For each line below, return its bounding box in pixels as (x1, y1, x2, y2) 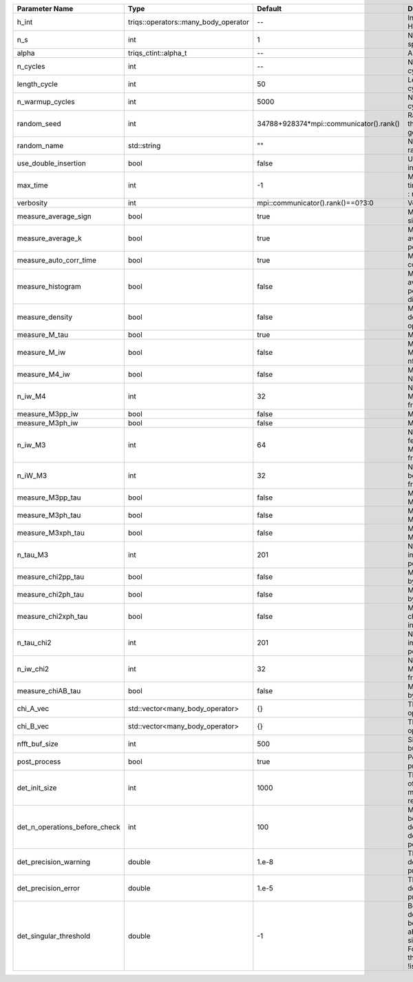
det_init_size (17, 783, 57, 792)
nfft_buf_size (17, 739, 59, 748)
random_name (17, 141, 64, 150)
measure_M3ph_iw (17, 418, 78, 427)
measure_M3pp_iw (17, 409, 78, 418)
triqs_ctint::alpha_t (127, 48, 187, 58)
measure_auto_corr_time (17, 256, 96, 265)
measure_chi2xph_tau (17, 612, 88, 621)
